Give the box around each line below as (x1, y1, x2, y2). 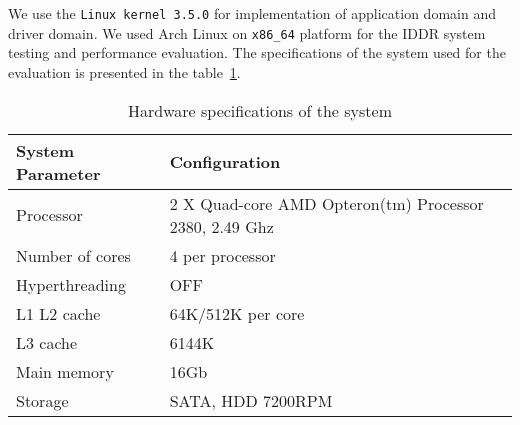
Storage (16, 388, 69, 412)
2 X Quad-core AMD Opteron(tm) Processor (169, 191, 484, 215)
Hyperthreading (16, 272, 126, 296)
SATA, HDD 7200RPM (169, 388, 333, 412)
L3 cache (16, 330, 78, 354)
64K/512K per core (169, 301, 305, 325)
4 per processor (169, 243, 276, 267)
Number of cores (16, 243, 131, 267)
